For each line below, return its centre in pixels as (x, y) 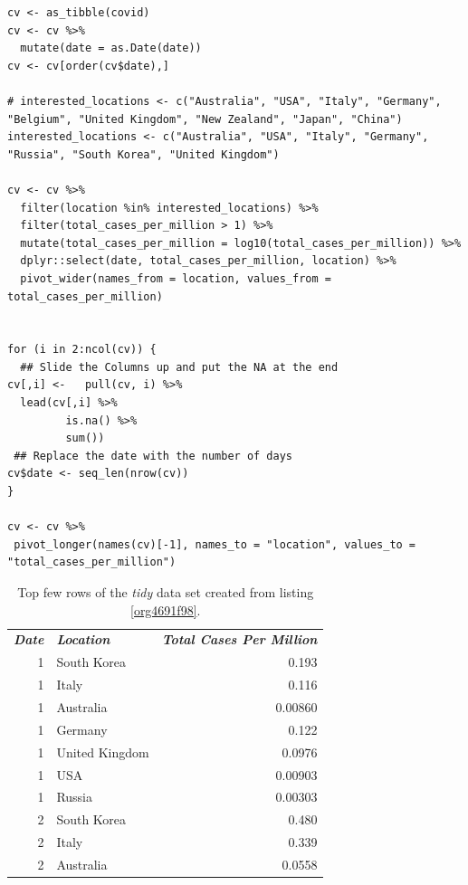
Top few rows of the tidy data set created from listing (166, 592)
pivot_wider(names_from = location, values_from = (176, 278)
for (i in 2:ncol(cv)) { (82, 350)
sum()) (85, 438)
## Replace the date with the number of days (153, 456)
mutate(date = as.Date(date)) (111, 48)
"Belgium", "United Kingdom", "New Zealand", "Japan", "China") (205, 119)
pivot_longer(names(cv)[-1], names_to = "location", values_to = (215, 544)
